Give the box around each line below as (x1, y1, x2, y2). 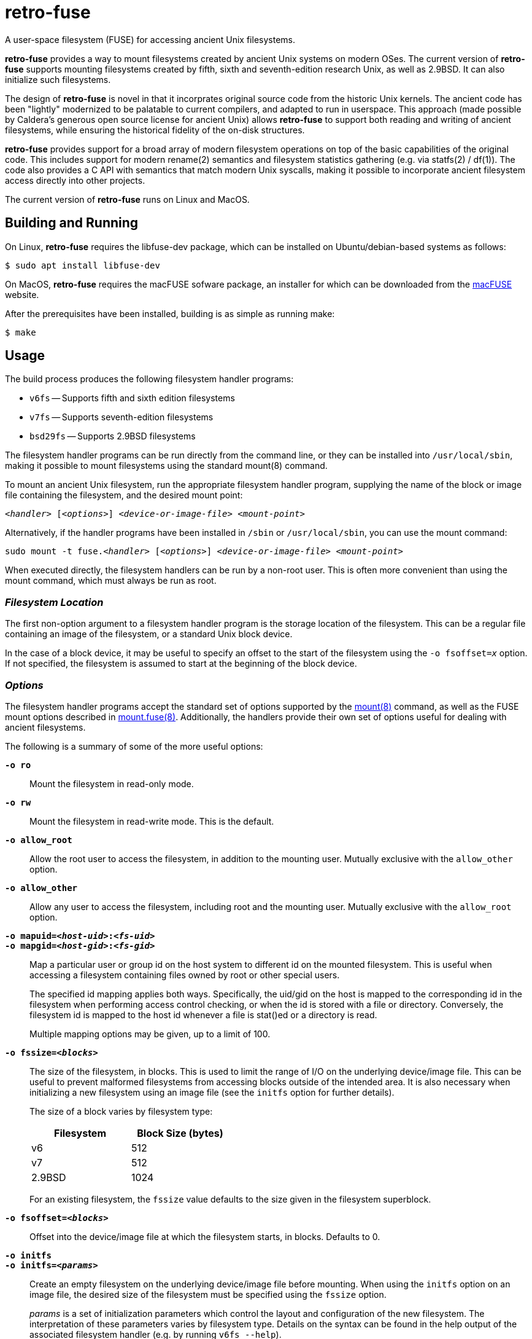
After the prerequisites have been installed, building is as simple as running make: (5, 308, 335, 319)
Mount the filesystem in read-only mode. (29, 778, 194, 789)
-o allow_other (5, 882, 78, 893)
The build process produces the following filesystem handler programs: (5, 374, 294, 385)
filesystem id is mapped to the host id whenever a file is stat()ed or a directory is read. (29, 1009, 377, 1020)
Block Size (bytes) (137, 1126, 223, 1139)
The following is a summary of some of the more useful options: (5, 740, 263, 752)
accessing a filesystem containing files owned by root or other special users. (29, 969, 340, 980)
